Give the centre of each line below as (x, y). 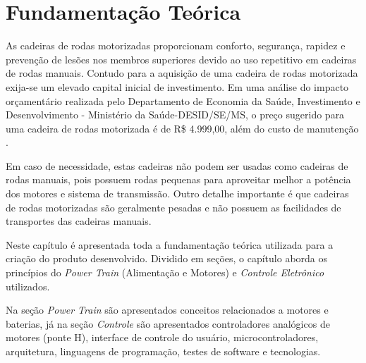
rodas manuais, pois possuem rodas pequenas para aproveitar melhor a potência (178, 179)
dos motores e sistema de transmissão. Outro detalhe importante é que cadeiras (177, 193)
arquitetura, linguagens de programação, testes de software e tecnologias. (163, 351)
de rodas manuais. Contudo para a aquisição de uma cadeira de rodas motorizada (182, 73)
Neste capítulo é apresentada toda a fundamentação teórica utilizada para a (170, 244)
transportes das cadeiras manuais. (79, 221)
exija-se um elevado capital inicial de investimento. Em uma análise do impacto (177, 86)
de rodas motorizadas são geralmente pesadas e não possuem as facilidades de (173, 207)
